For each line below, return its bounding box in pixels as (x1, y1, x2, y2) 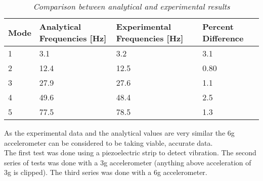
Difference (202, 32, 244, 44)
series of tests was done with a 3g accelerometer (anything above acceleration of (4, 157, 251, 167)
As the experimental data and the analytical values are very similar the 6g (4, 128, 235, 138)
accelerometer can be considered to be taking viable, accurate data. (4, 137, 213, 148)
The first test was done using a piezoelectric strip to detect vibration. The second (4, 147, 256, 158)
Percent (202, 21, 234, 32)
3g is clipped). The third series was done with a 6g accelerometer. (4, 167, 207, 177)
